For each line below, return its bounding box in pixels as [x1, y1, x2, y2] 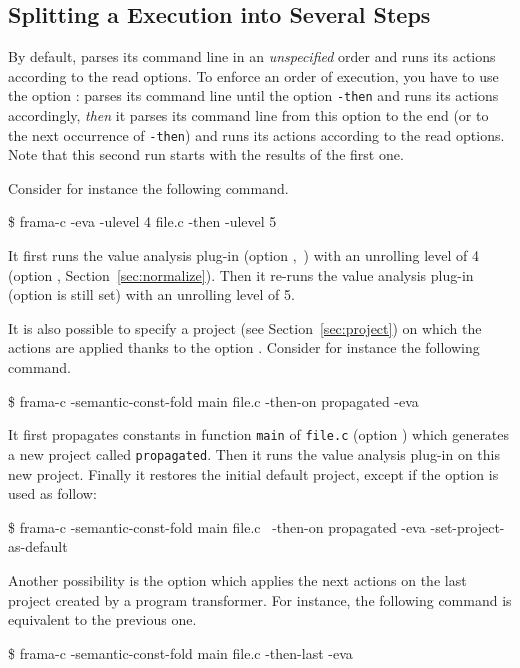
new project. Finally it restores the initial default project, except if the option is [8, 463, 499, 484]
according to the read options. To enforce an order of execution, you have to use [8, 65, 499, 86]
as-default [8, 536, 68, 557]
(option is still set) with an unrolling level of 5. [8, 284, 295, 305]
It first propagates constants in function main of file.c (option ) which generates [8, 424, 510, 445]
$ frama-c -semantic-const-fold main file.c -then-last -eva [8, 642, 353, 663]
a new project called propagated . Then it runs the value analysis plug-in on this [8, 443, 500, 464]
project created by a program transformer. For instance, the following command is [8, 589, 512, 610]
